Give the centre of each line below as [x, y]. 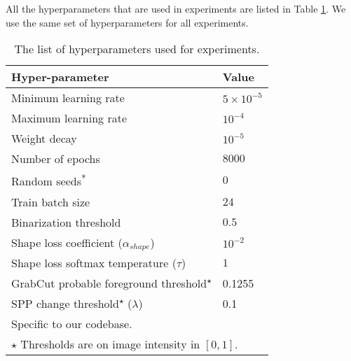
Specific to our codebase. [72, 324]
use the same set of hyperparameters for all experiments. [127, 22]
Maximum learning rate [69, 118]
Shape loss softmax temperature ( [94, 263]
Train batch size [51, 201]
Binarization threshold [66, 222]
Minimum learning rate [68, 98]
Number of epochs [56, 159]
